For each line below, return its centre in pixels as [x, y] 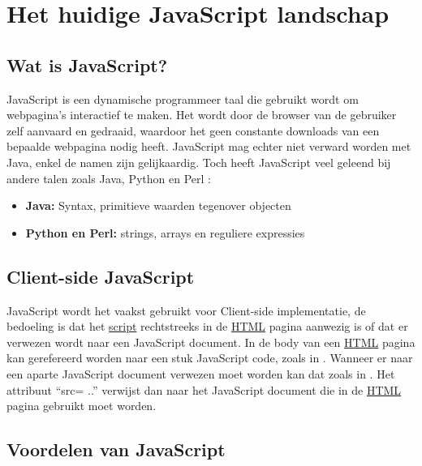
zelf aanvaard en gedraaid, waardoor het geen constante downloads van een [193, 130]
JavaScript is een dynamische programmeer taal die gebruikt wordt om [183, 98]
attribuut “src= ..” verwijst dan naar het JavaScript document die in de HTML [204, 389]
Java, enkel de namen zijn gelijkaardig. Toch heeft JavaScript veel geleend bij [199, 162]
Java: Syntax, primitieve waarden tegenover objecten [158, 205]
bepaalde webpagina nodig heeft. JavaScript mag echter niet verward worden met [209, 146]
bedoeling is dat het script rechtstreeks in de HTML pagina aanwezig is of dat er [207, 326]
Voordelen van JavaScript [116, 449]
